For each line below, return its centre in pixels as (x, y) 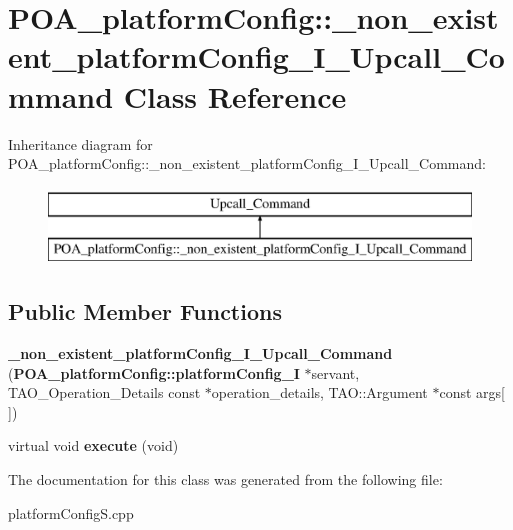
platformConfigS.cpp (71, 512)
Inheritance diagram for (80, 143)
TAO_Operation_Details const (104, 392)
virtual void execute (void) (93, 445)
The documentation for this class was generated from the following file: (225, 479)
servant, (335, 372)
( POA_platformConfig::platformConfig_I (154, 372)
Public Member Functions (145, 311)
